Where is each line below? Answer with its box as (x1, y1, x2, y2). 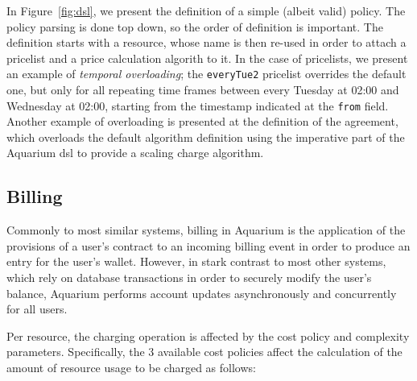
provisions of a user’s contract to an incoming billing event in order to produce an (6, 237, 411, 254)
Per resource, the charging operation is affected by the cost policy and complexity (6, 327, 410, 344)
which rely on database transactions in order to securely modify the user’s (6, 269, 372, 286)
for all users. (6, 300, 68, 317)
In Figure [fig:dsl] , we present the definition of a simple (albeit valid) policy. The (6, 2, 406, 19)
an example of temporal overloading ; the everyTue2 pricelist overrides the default (6, 65, 407, 82)
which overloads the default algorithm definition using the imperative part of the (6, 128, 405, 145)
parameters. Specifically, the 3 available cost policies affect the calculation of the (6, 343, 403, 360)
